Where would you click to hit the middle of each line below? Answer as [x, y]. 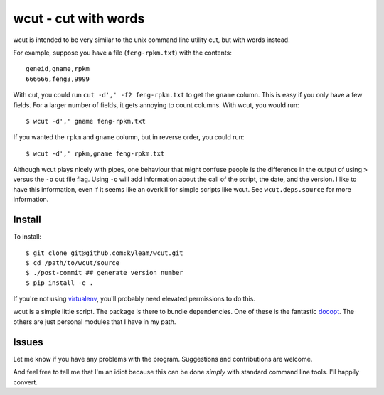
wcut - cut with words [79, 18]
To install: [27, 237]
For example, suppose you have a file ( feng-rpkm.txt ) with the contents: [123, 53]
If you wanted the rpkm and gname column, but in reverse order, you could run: [129, 137]
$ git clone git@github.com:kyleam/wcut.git [105, 253]
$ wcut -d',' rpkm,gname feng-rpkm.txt [95, 153]
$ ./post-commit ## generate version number [105, 273]
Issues [28, 342]
